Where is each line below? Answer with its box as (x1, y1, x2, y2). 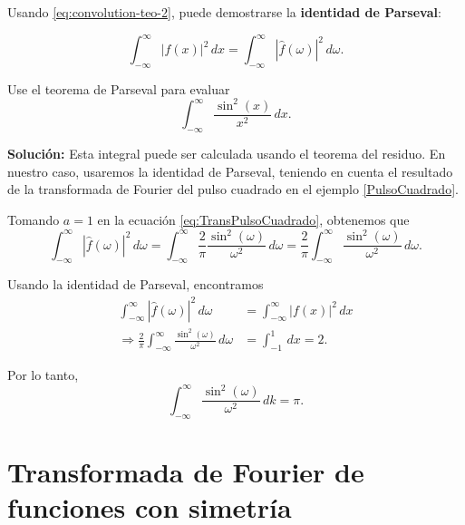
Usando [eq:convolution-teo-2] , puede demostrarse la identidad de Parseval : (7, 3, 441, 21)
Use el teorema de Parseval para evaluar (7, 79, 230, 98)
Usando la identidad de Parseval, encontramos (7, 275, 264, 294)
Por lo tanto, (7, 365, 79, 384)
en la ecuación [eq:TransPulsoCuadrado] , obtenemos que (97, 210, 410, 229)
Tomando (7, 210, 60, 229)
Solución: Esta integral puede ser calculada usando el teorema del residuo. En (7, 144, 446, 163)
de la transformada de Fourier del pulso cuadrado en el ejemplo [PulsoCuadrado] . (7, 180, 459, 199)
